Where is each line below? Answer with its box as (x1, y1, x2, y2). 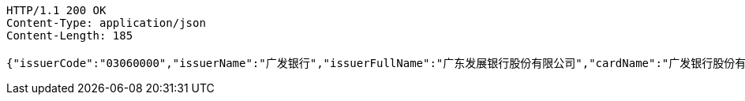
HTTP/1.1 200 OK (6, 4, 107, 17)
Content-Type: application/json (6, 17, 206, 29)
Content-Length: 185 (6, 29, 133, 42)
